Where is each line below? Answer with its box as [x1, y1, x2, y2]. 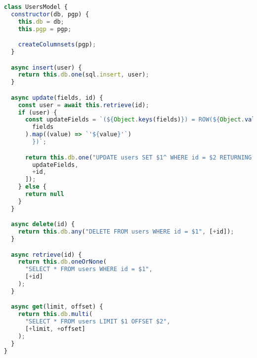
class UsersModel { [4, 3, 68, 10]
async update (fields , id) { [11, 94, 103, 101]
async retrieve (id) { [11, 251, 82, 258]
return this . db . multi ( [18, 311, 93, 318]
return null [25, 191, 64, 198]
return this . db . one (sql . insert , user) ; [18, 71, 149, 79]
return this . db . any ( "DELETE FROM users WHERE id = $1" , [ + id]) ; [18, 228, 234, 236]
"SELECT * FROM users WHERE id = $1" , [25, 266, 153, 273]
